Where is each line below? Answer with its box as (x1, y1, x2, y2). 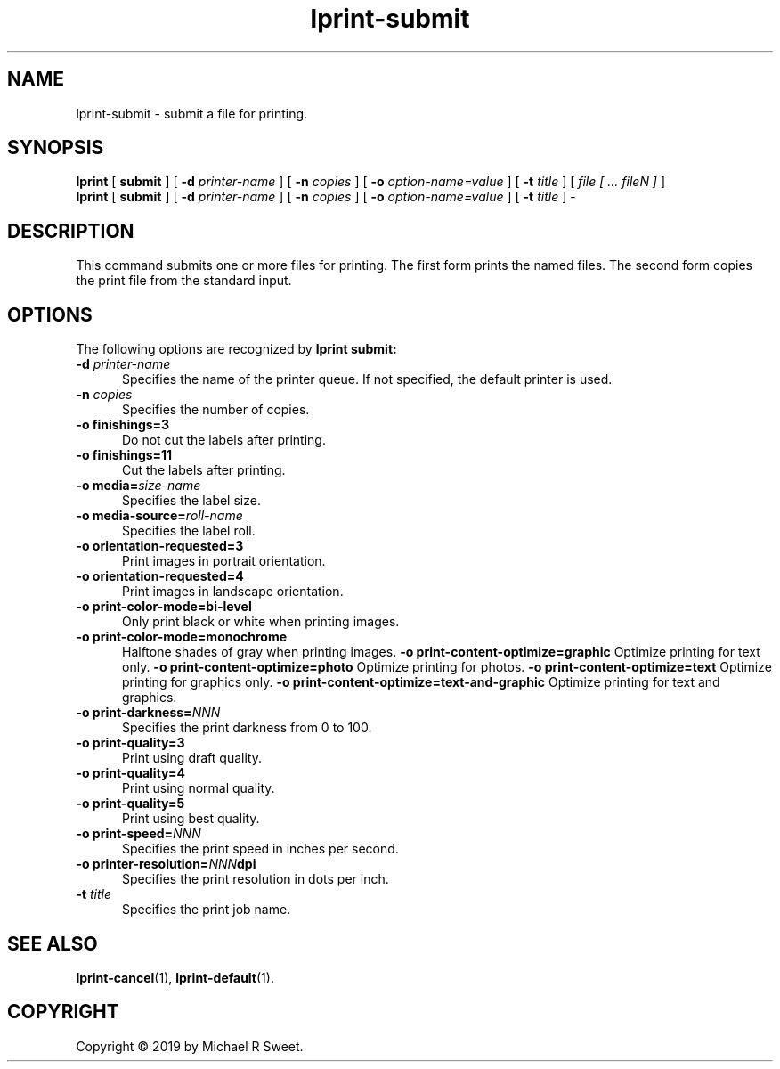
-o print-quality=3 (76, 735, 185, 751)
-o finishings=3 (76, 417, 170, 433)
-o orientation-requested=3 (76, 538, 244, 554)
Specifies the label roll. (122, 523, 256, 539)
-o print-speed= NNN (76, 826, 201, 842)
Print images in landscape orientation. (122, 583, 344, 600)
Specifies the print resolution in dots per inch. (122, 871, 389, 887)
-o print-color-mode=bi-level (76, 599, 252, 615)
